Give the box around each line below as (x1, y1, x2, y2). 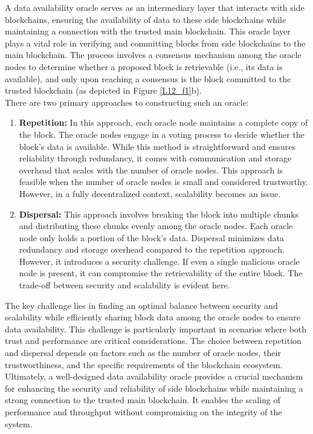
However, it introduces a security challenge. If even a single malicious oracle (19, 254, 300, 267)
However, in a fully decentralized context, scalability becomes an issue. (19, 187, 281, 199)
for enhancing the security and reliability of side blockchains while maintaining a (5, 381, 303, 394)
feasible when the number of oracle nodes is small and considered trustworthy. (19, 175, 308, 188)
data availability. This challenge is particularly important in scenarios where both (5, 322, 307, 335)
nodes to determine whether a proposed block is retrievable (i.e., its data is (5, 60, 283, 73)
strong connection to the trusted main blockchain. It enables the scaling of (5, 394, 280, 406)
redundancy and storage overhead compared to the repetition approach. (19, 243, 285, 256)
